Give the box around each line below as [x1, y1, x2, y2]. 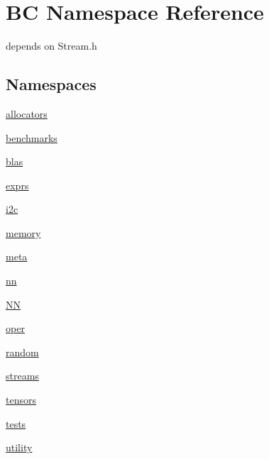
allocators [6, 106, 48, 121]
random [6, 344, 39, 359]
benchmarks [6, 130, 57, 145]
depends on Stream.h [6, 38, 97, 53]
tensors [6, 392, 36, 407]
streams [6, 368, 39, 383]
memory [6, 225, 41, 240]
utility [6, 440, 33, 455]
